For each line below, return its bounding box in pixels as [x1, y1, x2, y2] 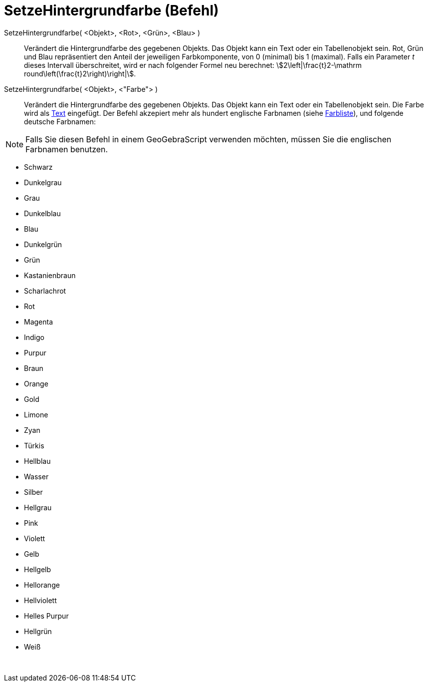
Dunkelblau [24, 209, 61, 218]
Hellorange [24, 580, 60, 589]
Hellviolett [24, 596, 57, 605]
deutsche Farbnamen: [24, 117, 96, 126]
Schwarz [24, 162, 53, 171]
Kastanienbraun [24, 271, 76, 280]
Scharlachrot [24, 286, 66, 295]
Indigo [24, 333, 44, 342]
